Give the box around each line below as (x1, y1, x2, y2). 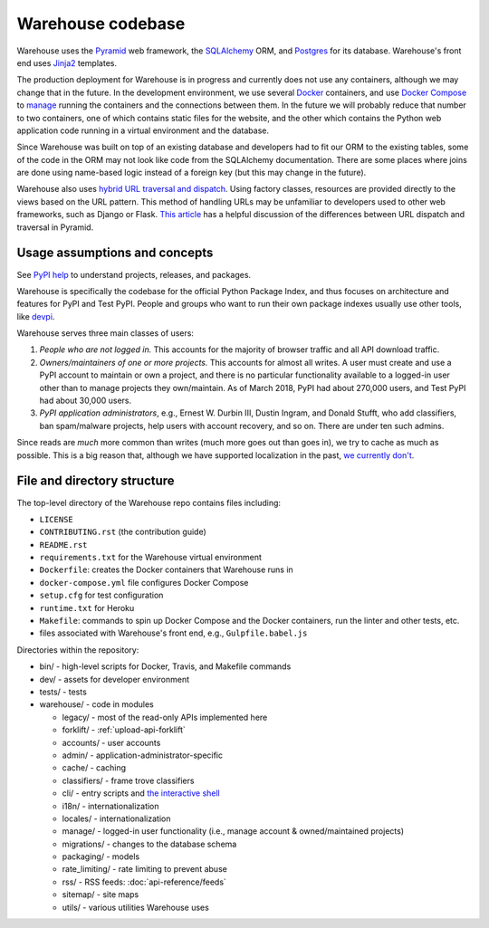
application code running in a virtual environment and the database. (16, 125, 269, 136)
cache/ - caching (62, 762, 127, 773)
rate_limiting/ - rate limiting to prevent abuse (62, 864, 228, 875)
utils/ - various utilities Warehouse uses (62, 902, 210, 913)
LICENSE (39, 514, 74, 524)
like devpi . (16, 311, 55, 321)
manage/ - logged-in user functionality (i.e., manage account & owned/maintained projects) (62, 826, 405, 837)
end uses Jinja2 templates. (16, 57, 118, 68)
